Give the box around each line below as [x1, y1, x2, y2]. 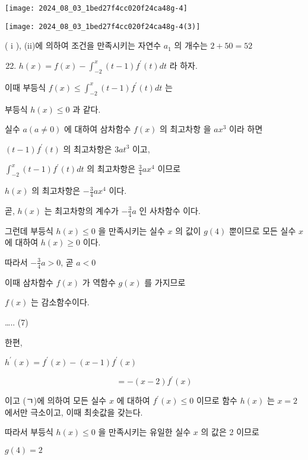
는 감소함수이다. [31, 296, 90, 308]
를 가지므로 [144, 276, 186, 288]
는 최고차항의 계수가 [44, 204, 119, 216]
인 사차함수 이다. [139, 204, 201, 216]
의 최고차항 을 [160, 123, 211, 135]
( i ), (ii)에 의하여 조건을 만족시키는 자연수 [5, 39, 161, 52]
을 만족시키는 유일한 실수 [98, 426, 191, 438]
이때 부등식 [5, 81, 46, 93]
